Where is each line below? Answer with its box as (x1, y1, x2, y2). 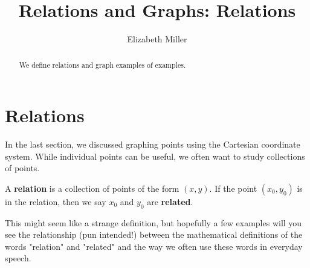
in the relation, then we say (5, 195, 106, 208)
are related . (147, 195, 193, 208)
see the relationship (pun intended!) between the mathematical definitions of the (5, 228, 303, 241)
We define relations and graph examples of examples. (19, 59, 186, 70)
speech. (5, 252, 31, 264)
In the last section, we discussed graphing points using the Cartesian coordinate (5, 138, 300, 151)
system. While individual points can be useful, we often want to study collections (5, 149, 305, 162)
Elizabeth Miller (127, 33, 187, 45)
